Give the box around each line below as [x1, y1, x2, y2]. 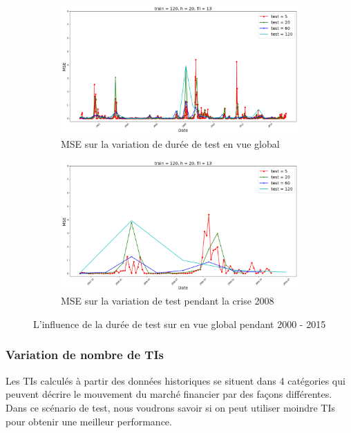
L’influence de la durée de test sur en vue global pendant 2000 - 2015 [33, 316, 326, 331]
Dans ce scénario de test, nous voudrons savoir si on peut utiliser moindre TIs [6, 400, 336, 414]
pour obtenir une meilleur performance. [6, 414, 172, 428]
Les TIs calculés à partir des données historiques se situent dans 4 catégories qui [6, 373, 345, 387]
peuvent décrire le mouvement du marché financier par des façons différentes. [6, 387, 332, 401]
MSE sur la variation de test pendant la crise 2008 [61, 294, 274, 308]
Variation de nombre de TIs [6, 346, 164, 363]
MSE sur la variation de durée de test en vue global [61, 136, 280, 151]
